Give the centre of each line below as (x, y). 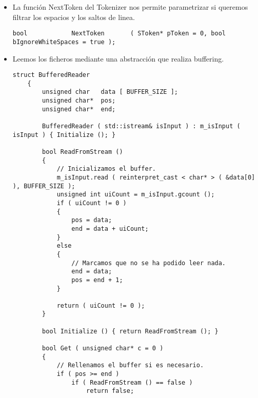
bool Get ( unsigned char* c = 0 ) (103, 349)
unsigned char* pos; (79, 101)
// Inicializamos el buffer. (106, 169)
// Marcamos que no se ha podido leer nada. (149, 263)
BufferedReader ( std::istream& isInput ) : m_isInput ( (141, 126)
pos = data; (92, 220)
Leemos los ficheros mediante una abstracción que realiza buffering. (118, 58)
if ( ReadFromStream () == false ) (132, 382)
